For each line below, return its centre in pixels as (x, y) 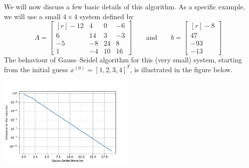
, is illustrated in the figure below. (181, 69)
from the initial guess (36, 69)
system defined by (107, 16)
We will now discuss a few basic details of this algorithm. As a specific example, (125, 6)
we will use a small (32, 16)
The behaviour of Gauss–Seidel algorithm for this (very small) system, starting (123, 60)
